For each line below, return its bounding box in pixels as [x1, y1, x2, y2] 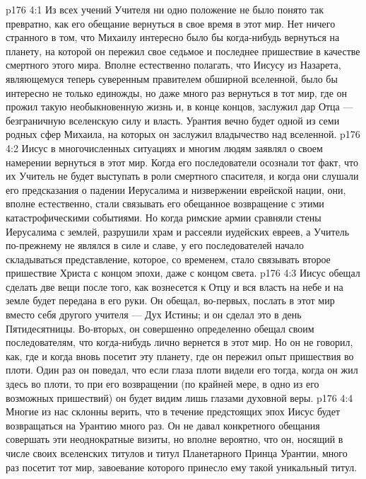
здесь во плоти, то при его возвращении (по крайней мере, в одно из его [6, 376, 319, 391]
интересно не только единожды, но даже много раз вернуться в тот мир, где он [6, 85, 347, 100]
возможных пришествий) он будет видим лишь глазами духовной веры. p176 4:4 [6, 390, 353, 405]
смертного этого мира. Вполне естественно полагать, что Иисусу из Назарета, [6, 57, 341, 72]
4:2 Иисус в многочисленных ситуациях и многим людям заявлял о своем [6, 140, 323, 155]
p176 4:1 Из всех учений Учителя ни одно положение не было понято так [6, 2, 324, 16]
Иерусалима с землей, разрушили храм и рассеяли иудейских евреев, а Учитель [6, 224, 350, 238]
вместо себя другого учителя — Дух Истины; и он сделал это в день [6, 307, 302, 322]
